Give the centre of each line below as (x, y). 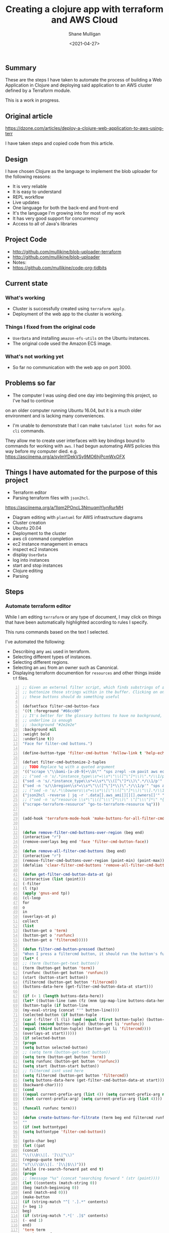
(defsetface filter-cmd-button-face (61, 706)
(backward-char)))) (43, 1085)
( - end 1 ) (33, 1220)
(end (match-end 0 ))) (45, 1192)
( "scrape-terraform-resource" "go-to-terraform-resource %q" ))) (91, 805)
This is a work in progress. (33, 100)
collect (30, 921)
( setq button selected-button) (55, 1047)
